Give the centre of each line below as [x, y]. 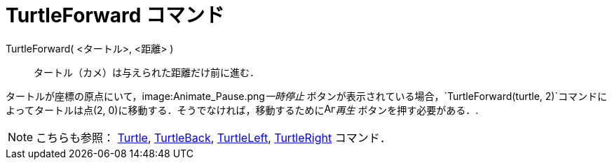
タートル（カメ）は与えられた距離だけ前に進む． [147, 72]
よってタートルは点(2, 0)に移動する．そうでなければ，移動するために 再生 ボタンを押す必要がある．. [242, 110]
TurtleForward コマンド [115, 15]
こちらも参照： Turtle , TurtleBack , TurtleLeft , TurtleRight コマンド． [213, 137]
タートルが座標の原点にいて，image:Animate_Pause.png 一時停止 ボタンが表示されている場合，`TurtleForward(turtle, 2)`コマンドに [306, 96]
